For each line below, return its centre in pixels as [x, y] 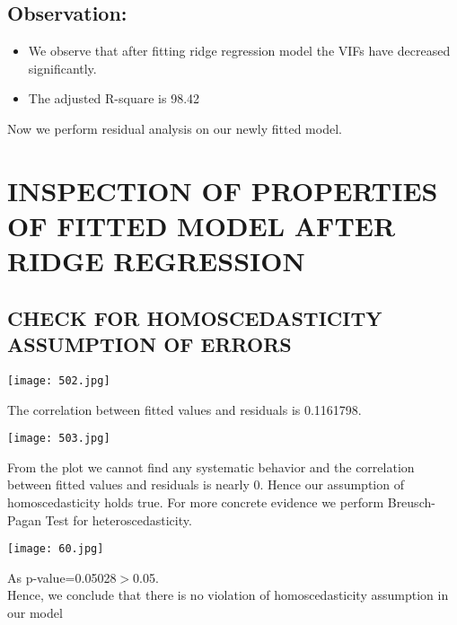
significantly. [62, 68]
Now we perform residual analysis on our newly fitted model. [175, 128]
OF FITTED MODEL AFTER [202, 225]
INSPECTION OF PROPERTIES [223, 190]
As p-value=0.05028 [62, 577]
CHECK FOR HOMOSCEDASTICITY [195, 317]
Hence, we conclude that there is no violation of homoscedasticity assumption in [228, 595]
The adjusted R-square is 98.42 [114, 98]
